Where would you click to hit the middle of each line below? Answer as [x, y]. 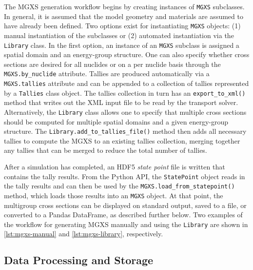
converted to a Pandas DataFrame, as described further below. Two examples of [123, 215]
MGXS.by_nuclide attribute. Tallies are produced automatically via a [107, 73]
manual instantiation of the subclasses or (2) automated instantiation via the [119, 35]
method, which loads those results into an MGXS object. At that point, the [114, 195]
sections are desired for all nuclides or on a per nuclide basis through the [112, 64]
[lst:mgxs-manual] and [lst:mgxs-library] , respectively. [84, 234]
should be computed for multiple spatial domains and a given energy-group [116, 121]
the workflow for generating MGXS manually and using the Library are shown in [126, 224]
